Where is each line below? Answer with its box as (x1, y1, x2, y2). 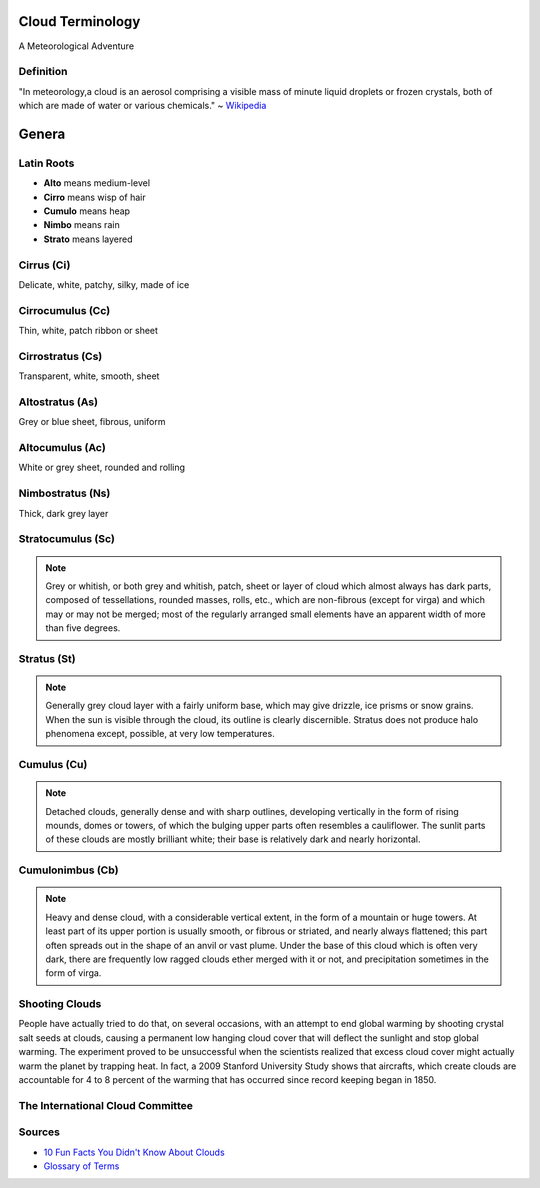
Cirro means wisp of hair (43, 191, 146, 203)
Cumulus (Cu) (18, 758, 88, 772)
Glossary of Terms (43, 1160, 120, 1172)
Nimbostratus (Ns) (18, 486, 111, 500)
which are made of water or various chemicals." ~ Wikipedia (18, 100, 267, 112)
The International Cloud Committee (18, 1098, 194, 1112)
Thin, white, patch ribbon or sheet (18, 325, 159, 337)
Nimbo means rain (43, 219, 120, 231)
